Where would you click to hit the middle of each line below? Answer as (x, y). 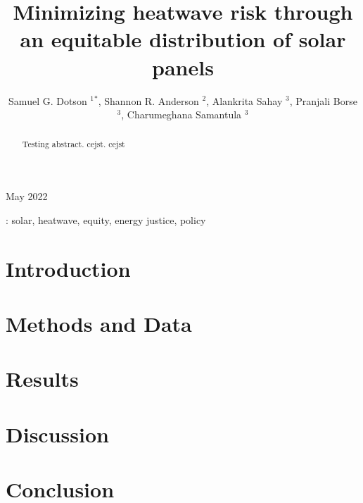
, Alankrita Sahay (244, 100)
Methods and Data (99, 323)
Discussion (57, 434)
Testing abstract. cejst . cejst (74, 144)
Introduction (68, 268)
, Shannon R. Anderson (148, 100)
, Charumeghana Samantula (181, 114)
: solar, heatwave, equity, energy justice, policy (106, 219)
